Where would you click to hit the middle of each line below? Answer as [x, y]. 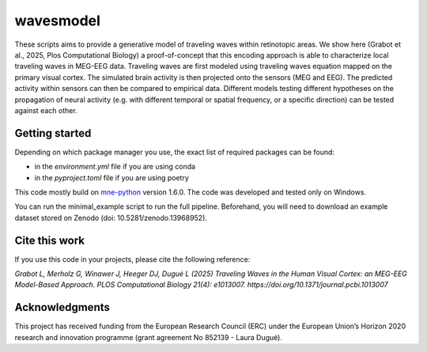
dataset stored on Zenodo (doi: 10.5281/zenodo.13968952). [111, 218]
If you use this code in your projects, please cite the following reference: [132, 259]
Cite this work [49, 240]
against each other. [46, 110]
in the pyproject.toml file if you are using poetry [111, 177]
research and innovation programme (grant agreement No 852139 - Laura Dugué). [149, 337]
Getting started [53, 133]
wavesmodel [57, 21]
